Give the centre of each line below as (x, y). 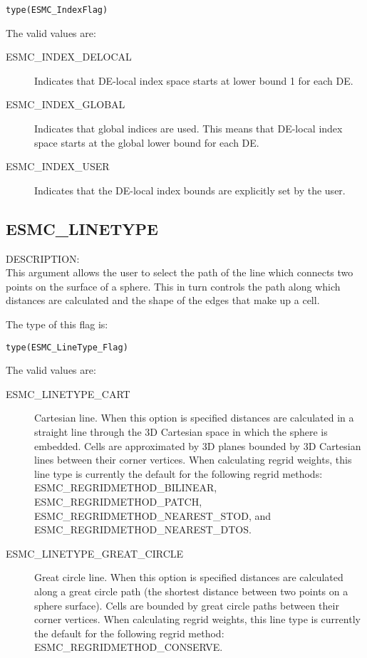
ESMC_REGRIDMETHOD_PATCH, (118, 501)
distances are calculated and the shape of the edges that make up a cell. (163, 300)
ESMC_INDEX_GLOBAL (66, 104)
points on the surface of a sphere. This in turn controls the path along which (173, 286)
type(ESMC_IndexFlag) (57, 10)
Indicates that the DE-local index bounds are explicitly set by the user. (190, 190)
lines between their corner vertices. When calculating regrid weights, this (193, 460)
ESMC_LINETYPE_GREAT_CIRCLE (95, 553)
